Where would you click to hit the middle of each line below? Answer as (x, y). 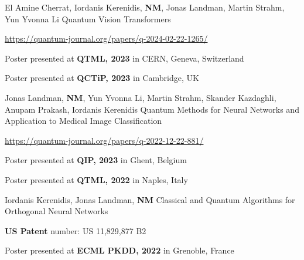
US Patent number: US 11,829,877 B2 (76, 230)
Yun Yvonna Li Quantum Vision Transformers (88, 18)
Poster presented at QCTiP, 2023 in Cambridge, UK (102, 78)
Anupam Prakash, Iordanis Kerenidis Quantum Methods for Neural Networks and (152, 109)
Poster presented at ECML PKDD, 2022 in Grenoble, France (119, 250)
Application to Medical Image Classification (83, 121)
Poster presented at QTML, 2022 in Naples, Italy (96, 179)
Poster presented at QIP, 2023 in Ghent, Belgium (96, 160)
